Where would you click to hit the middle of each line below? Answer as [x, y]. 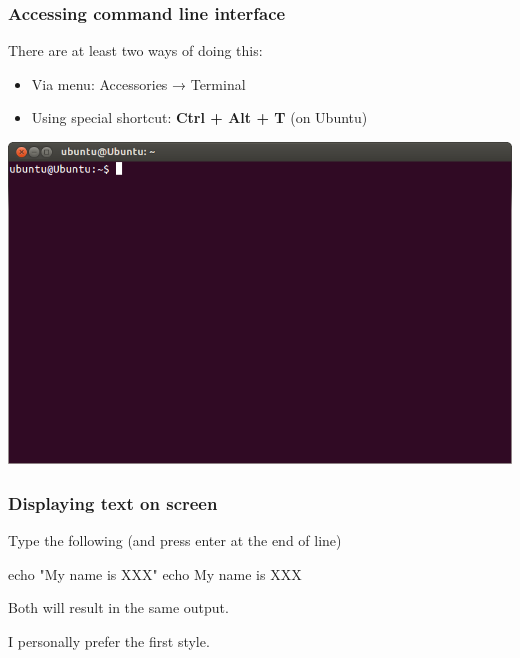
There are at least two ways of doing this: [135, 50]
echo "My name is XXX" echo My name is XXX [155, 573]
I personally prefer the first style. [109, 640]
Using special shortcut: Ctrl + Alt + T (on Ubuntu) [199, 117]
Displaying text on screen [113, 502]
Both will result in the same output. [118, 607]
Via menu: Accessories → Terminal [138, 83]
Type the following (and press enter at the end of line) [175, 540]
